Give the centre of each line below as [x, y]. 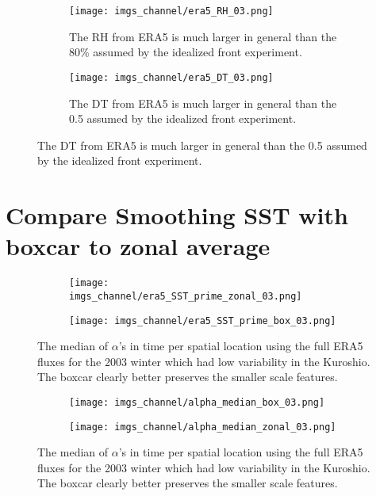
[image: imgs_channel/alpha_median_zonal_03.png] [203, 427]
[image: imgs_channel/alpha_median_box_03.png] [197, 402]
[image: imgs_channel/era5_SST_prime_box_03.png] [203, 320]
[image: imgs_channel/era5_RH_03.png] [171, 11]
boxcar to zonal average [138, 246]
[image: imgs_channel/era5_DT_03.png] [171, 77]
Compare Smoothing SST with [177, 215]
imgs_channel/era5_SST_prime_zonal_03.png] [186, 296]
